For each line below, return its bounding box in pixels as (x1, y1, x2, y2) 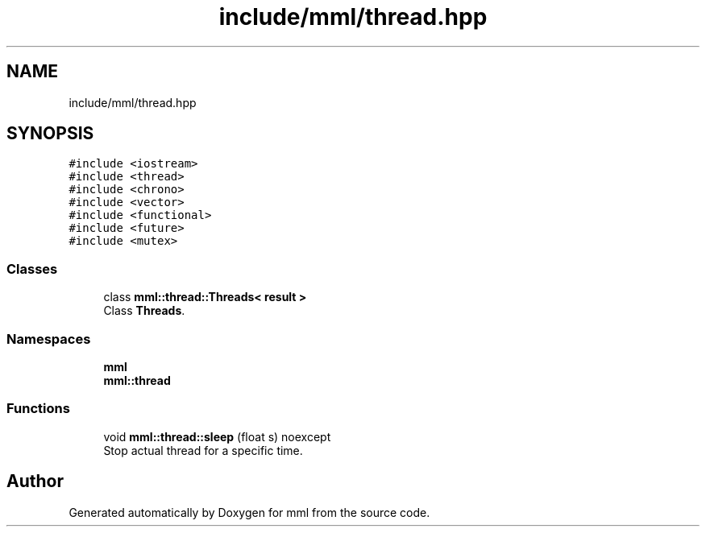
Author (6, 471, 64, 492)
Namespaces (6, 330, 91, 347)
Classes (6, 260, 58, 277)
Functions (6, 400, 70, 417)
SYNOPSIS (6, 123, 94, 144)
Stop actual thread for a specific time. (103, 443, 303, 457)
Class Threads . (103, 304, 185, 318)
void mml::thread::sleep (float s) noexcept (103, 429, 331, 444)
